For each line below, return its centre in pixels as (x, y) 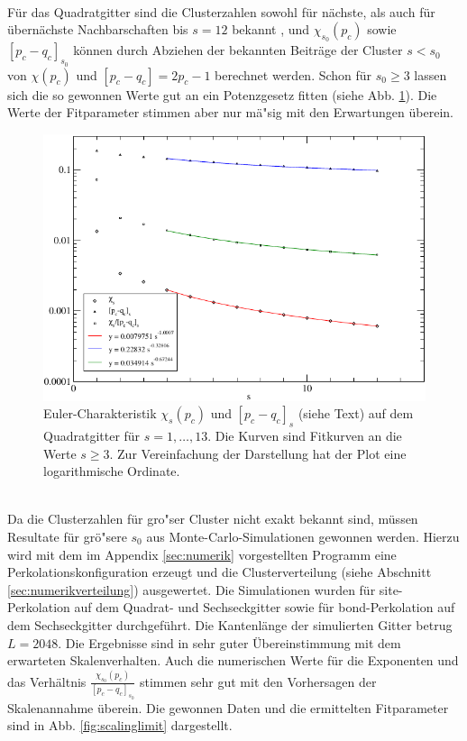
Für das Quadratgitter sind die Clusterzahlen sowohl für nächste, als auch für (221, 11)
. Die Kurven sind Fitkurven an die (305, 436)
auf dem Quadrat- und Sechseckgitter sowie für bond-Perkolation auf (265, 607)
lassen (430, 74)
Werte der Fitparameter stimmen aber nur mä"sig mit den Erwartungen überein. (230, 112)
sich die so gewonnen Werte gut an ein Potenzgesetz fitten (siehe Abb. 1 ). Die (222, 94)
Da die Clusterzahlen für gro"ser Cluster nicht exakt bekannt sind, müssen (213, 519)
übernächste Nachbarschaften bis (98, 29)
